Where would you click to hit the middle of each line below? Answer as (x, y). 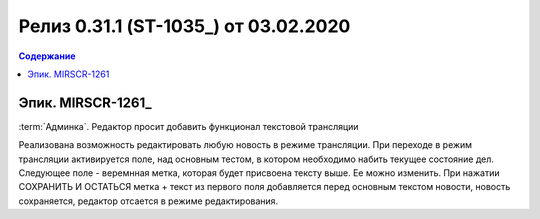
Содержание (47, 56)
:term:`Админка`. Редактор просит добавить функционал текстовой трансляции (188, 126)
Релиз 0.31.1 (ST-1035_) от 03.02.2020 (184, 26)
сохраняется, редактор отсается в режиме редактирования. (148, 201)
